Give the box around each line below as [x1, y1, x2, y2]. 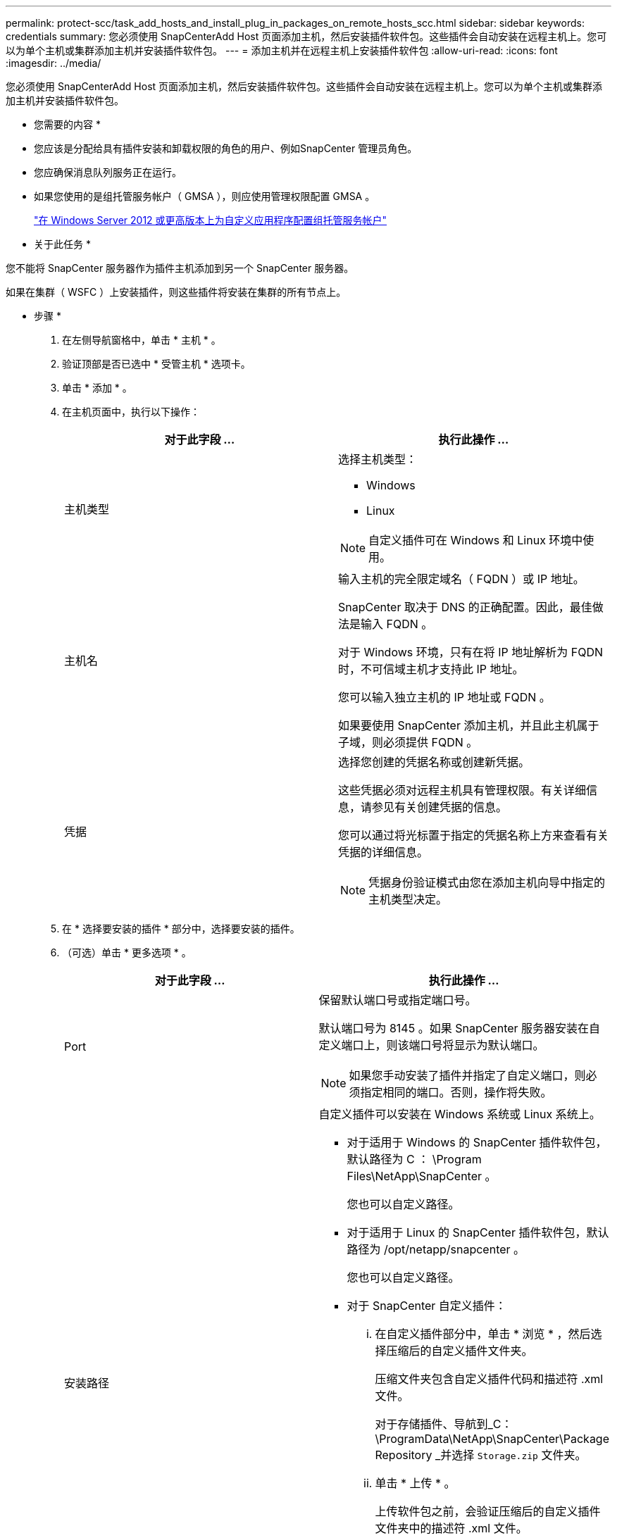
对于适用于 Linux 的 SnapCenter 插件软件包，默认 [347, 1225, 609, 1239]
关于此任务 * [34, 238, 91, 250]
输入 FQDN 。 [361, 617, 433, 631]
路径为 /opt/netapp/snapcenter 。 [347, 1242, 525, 1256]
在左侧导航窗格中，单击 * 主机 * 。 [62, 334, 221, 346]
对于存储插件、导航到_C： [375, 1417, 513, 1431]
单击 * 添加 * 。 [62, 382, 132, 394]
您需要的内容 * [34, 118, 101, 130]
